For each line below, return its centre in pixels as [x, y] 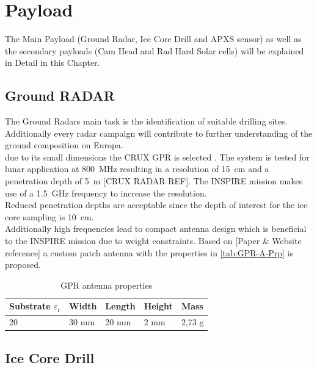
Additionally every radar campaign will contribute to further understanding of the [159, 133]
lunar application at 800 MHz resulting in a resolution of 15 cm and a [137, 169]
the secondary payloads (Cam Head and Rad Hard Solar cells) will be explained [155, 50]
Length [120, 306]
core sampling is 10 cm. [49, 216]
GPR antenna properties [107, 285]
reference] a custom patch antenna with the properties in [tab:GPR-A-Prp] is [149, 252]
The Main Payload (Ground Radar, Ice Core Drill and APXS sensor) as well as [153, 39]
